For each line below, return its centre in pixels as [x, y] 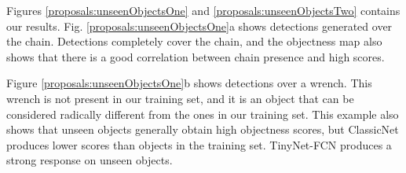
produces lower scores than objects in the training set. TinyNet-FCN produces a [199, 144]
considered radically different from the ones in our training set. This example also [203, 114]
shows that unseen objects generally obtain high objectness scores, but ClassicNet [203, 129]
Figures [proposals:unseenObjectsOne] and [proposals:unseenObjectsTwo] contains [203, 10]
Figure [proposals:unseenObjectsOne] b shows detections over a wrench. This [189, 83]
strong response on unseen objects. [90, 160]
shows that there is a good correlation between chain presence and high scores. [196, 56]
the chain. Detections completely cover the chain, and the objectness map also [194, 41]
